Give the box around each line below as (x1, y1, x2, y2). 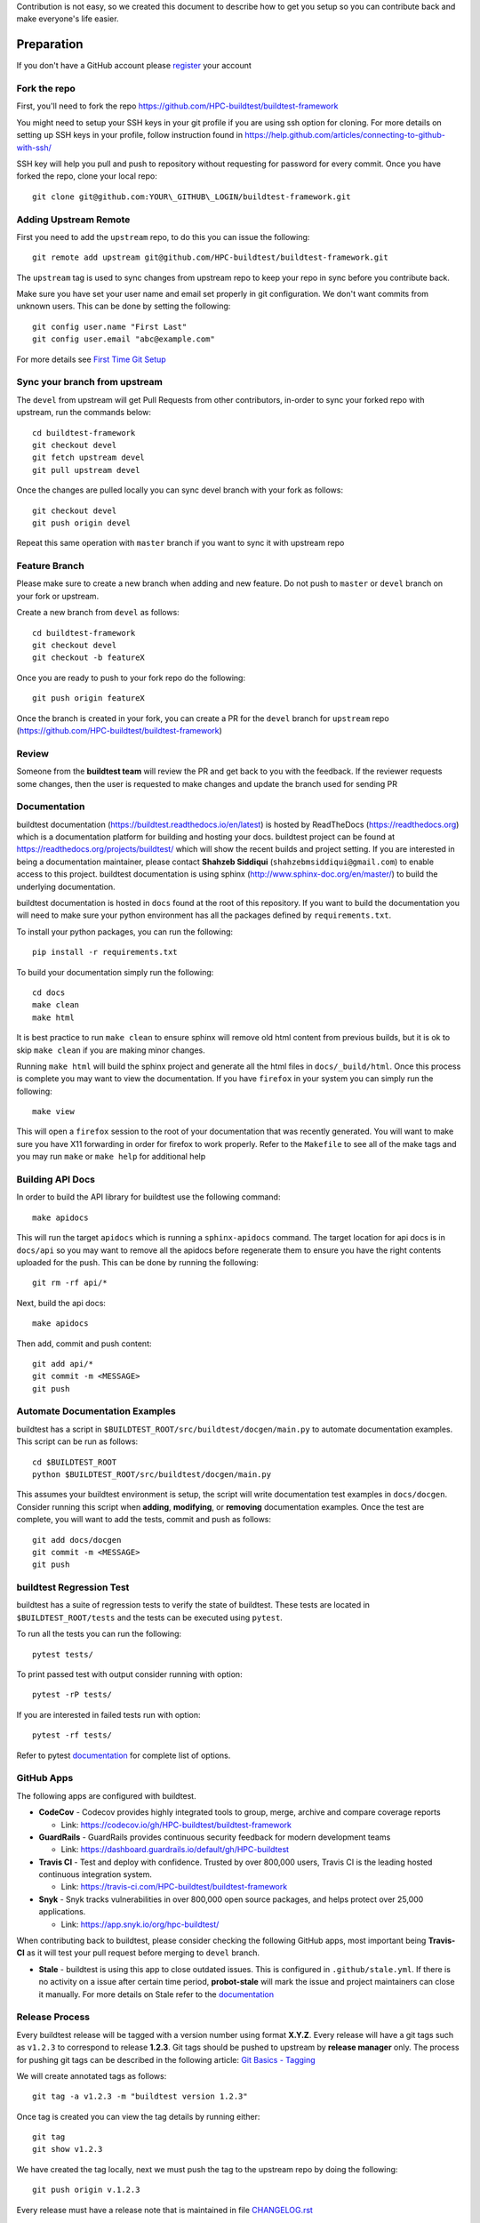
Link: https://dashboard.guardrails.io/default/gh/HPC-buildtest (60, 1844, 289, 1855)
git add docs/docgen (32, 1535, 122, 1545)
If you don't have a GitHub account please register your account (16, 60, 252, 71)
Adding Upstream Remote (16, 213, 131, 226)
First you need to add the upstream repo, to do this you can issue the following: (16, 231, 310, 242)
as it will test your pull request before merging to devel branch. (27, 1947, 260, 1958)
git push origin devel (32, 518, 132, 528)
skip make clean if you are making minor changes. (16, 1045, 206, 1055)
